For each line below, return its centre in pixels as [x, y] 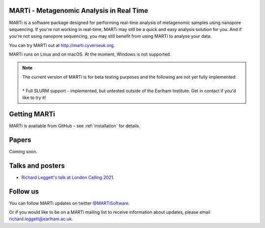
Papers [20, 140]
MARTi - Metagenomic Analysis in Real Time [79, 11]
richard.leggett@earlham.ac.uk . [41, 219]
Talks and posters [37, 165]
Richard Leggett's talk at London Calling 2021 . [68, 177]
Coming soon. [23, 151]
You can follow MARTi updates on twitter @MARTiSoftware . [69, 203]
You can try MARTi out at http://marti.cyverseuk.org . [62, 45]
